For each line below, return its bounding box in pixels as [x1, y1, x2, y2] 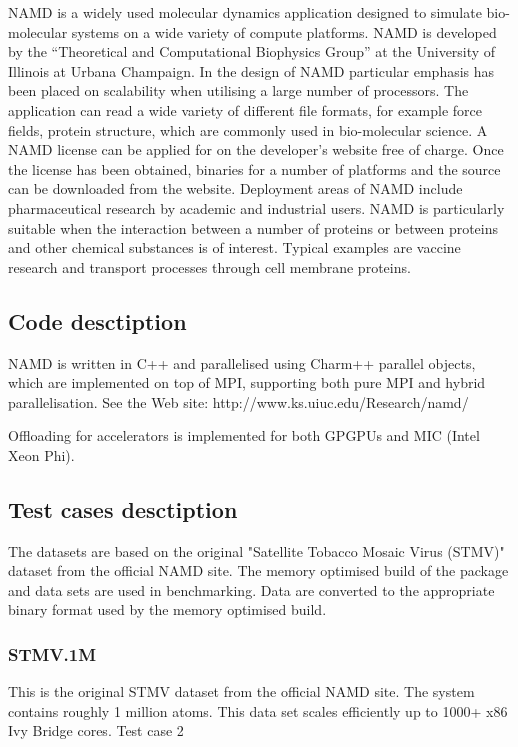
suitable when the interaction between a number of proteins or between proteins [8, 217, 499, 238]
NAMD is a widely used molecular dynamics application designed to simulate [8, 2, 482, 22]
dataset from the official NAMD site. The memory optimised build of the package [8, 560, 509, 581]
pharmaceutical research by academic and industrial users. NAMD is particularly [8, 197, 505, 218]
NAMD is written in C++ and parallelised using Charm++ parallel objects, [8, 352, 476, 373]
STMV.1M [8, 641, 97, 666]
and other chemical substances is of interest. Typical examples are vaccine [8, 237, 461, 258]
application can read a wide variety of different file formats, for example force [8, 99, 482, 120]
